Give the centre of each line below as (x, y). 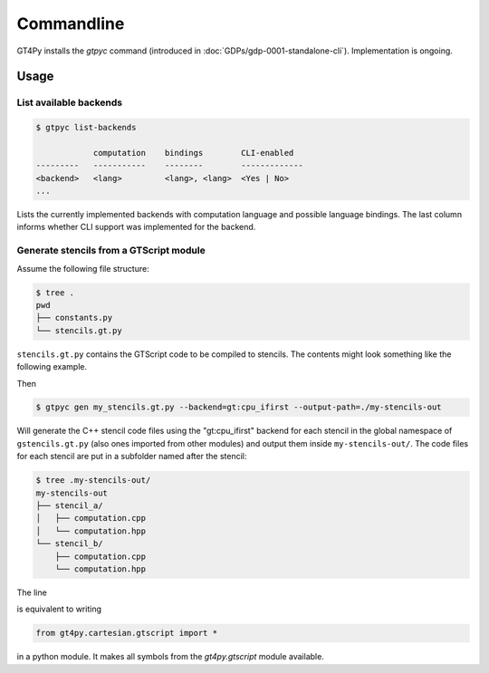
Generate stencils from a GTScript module (111, 251)
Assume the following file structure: (83, 268)
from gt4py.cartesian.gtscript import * (126, 633)
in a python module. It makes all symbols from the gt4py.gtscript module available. (171, 657)
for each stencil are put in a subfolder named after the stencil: (132, 457)
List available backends (69, 102)
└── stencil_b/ (69, 544)
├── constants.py (74, 318)
